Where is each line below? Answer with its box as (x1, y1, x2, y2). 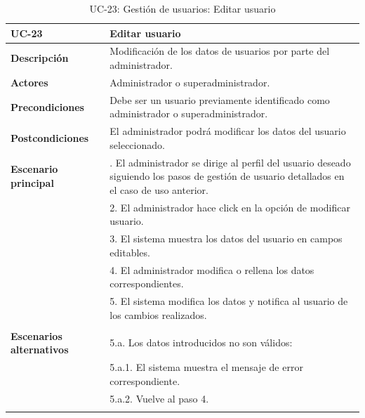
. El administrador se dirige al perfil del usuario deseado (109, 155, 351, 169)
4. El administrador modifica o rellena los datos (109, 262, 314, 277)
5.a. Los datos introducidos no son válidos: (109, 335, 293, 350)
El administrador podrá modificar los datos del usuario (109, 124, 346, 138)
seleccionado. (109, 137, 165, 152)
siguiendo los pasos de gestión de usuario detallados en (109, 169, 345, 183)
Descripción (11, 51, 69, 65)
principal (11, 175, 54, 190)
